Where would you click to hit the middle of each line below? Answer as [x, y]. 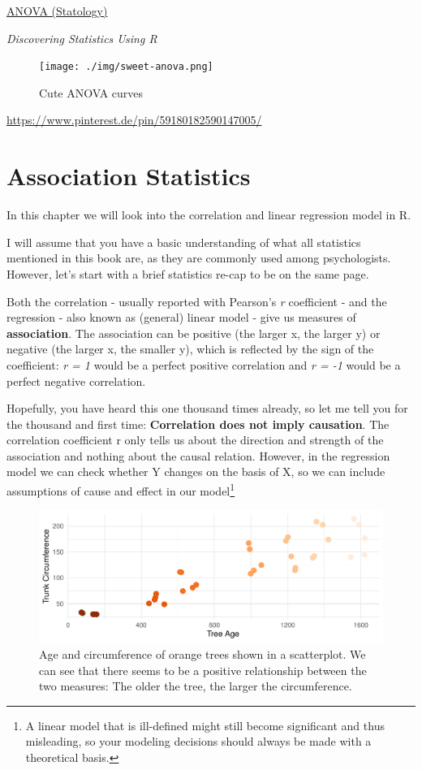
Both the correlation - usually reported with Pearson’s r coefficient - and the [197, 301]
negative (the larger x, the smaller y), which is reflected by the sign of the [190, 349]
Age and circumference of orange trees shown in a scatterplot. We [202, 653]
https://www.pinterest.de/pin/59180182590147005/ [134, 120]
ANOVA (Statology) [57, 11]
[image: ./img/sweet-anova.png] [126, 67]
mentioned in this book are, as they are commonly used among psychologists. [199, 258]
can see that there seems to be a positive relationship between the [203, 670]
